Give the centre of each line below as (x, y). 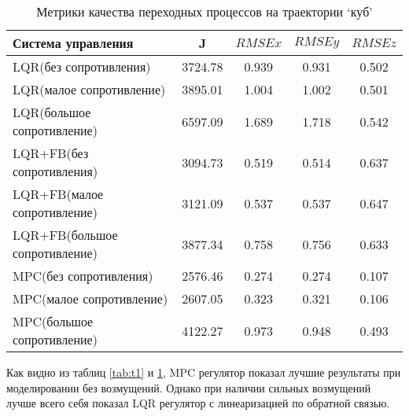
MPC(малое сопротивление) (90, 298)
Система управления (73, 43)
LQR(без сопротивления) (82, 66)
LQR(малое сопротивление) (89, 89)
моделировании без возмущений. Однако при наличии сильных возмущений (189, 387)
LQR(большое (52, 112)
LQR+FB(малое (58, 194)
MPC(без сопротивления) (83, 276)
